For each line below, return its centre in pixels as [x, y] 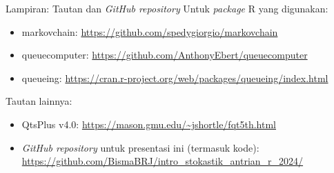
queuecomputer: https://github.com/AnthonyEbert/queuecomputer [165, 55]
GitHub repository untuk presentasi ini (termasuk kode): [140, 147]
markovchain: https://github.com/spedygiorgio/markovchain [150, 31]
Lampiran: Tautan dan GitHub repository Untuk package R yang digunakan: [167, 8]
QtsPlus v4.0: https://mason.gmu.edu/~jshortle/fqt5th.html [149, 124]
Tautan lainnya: [39, 101]
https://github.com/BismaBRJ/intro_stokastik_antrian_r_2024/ [163, 161]
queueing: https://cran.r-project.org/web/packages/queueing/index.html [175, 78]
